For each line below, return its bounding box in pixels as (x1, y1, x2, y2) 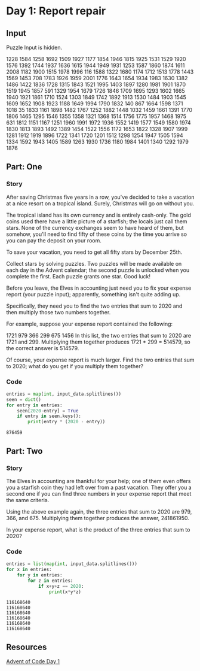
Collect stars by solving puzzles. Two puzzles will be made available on (6, 260, 182, 267)
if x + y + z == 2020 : (38, 583, 84, 589)
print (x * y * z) (48, 588, 82, 595)
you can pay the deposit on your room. (6, 236, 101, 244)
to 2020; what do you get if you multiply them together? (6, 362, 144, 369)
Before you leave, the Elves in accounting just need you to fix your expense (6, 284, 192, 292)
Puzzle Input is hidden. (6, 44, 63, 51)
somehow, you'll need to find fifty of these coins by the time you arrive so (6, 230, 187, 238)
